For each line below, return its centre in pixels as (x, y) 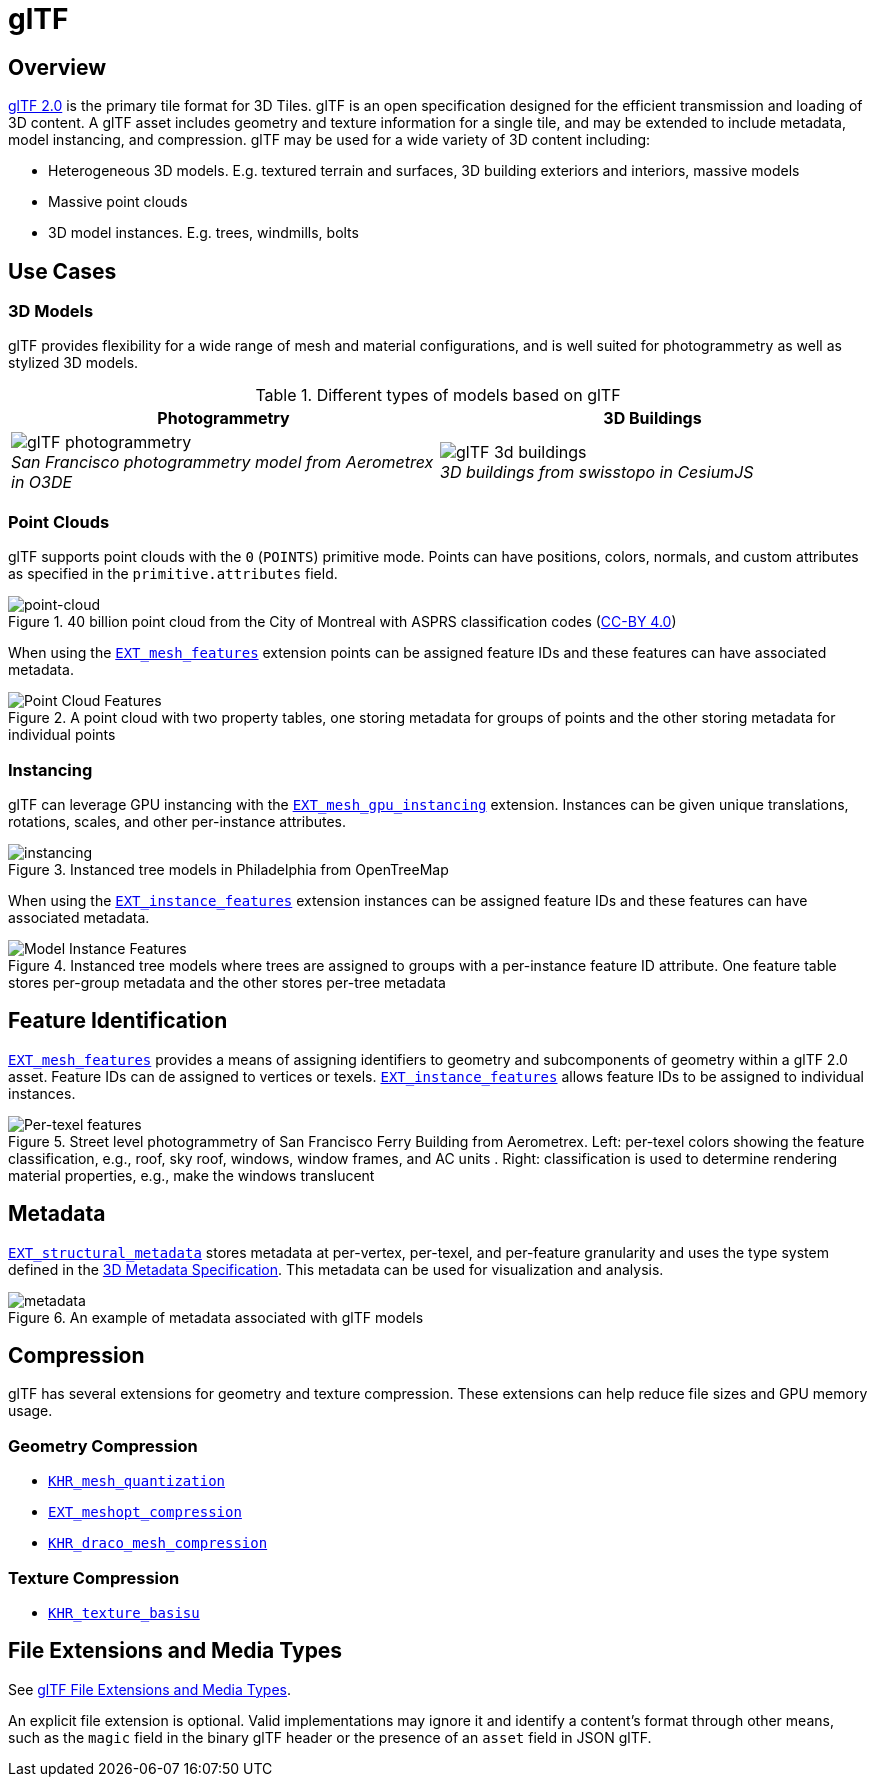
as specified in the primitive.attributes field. (173, 574)
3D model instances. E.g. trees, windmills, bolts (203, 233)
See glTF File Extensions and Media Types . (150, 1689)
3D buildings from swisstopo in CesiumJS (597, 472)
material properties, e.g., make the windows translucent (191, 1175)
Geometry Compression (103, 1445)
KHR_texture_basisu (124, 1612)
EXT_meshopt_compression (145, 1512)
